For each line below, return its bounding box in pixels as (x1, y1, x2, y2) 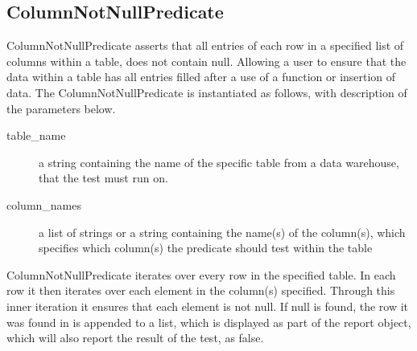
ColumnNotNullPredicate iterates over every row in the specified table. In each (6, 266, 396, 283)
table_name (6, 127, 66, 144)
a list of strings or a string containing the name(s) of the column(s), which (39, 223, 406, 240)
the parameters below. (6, 100, 116, 116)
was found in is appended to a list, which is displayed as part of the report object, (6, 313, 411, 330)
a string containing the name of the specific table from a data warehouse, (39, 153, 399, 170)
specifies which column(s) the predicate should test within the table (39, 239, 373, 256)
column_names (6, 196, 82, 213)
